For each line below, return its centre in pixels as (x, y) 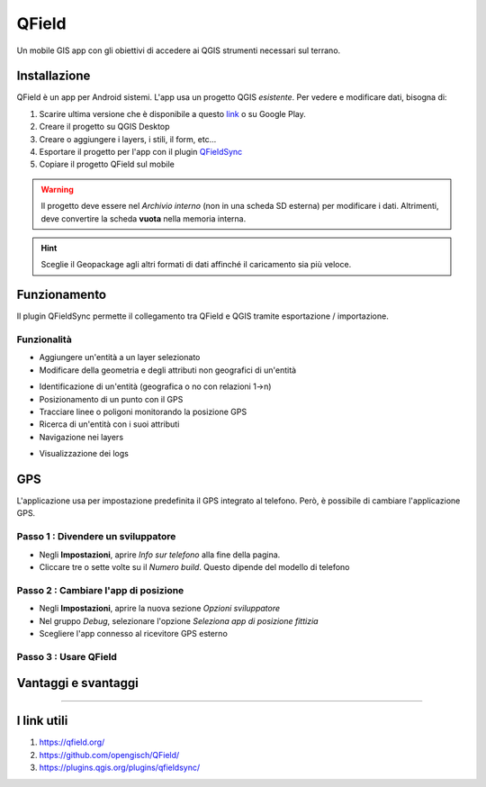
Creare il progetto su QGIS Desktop (104, 127)
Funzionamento (62, 295)
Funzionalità (44, 339)
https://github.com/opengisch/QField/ (109, 755)
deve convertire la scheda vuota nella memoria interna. (144, 218)
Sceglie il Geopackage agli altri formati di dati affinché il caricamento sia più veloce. (196, 265)
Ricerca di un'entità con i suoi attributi (109, 424)
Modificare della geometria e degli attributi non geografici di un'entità (168, 370)
